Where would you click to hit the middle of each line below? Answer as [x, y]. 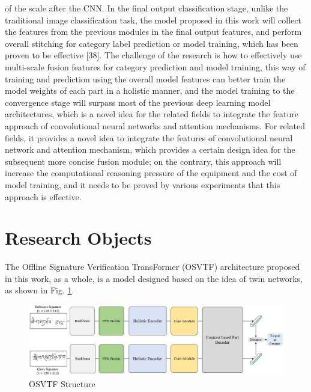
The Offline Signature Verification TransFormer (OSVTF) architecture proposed [152, 267]
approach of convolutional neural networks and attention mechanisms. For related [155, 125]
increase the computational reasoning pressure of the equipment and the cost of [151, 173]
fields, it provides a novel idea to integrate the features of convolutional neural [149, 137]
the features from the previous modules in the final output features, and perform [153, 32]
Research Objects [78, 238]
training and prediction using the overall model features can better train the [145, 78]
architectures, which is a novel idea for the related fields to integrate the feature [152, 114]
